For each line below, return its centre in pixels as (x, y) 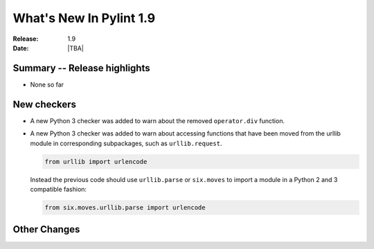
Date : (21, 48)
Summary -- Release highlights (81, 68)
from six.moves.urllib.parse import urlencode (125, 207)
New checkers (44, 104)
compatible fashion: (58, 189)
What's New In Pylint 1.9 (84, 18)
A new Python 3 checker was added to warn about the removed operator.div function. (158, 120)
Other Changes (46, 229)
